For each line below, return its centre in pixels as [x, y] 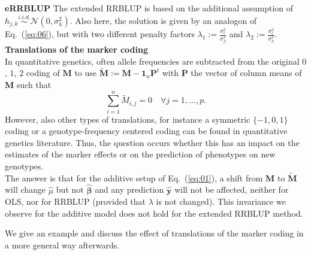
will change [25, 189]
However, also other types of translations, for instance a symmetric [128, 119]
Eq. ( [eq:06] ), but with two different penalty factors [100, 34]
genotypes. [24, 166]
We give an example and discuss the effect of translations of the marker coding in [154, 233]
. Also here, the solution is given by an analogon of [163, 20]
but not [70, 189]
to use [86, 73]
